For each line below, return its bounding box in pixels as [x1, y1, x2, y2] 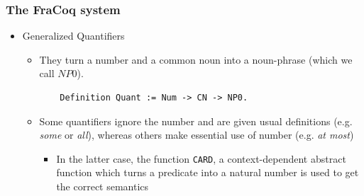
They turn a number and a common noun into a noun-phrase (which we [39, 52, 353, 67]
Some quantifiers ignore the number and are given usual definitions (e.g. [39, 113, 353, 128]
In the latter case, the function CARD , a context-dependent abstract [56, 151, 346, 166]
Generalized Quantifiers [22, 28, 125, 43]
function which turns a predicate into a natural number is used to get [56, 165, 359, 180]
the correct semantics [56, 179, 149, 194]
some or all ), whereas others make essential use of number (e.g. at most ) [39, 127, 354, 142]
